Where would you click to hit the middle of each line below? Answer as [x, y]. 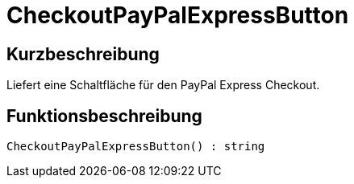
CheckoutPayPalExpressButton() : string [136, 147]
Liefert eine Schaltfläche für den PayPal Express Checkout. [163, 85]
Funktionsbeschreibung [104, 116]
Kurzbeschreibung [83, 54]
